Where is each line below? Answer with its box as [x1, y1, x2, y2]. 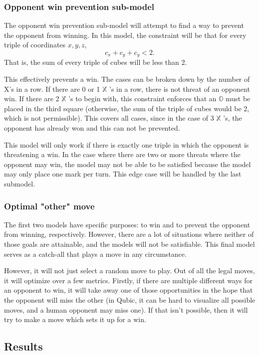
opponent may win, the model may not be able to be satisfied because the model [4, 159, 251, 169]
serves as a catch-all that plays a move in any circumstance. [4, 248, 187, 259]
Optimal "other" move [4, 199, 95, 212]
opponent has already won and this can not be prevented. [4, 123, 180, 133]
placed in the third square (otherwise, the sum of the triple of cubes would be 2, [4, 103, 250, 113]
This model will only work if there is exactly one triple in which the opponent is [4, 139, 249, 150]
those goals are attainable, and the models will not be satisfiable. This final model [4, 238, 255, 249]
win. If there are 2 [4, 93, 59, 104]
